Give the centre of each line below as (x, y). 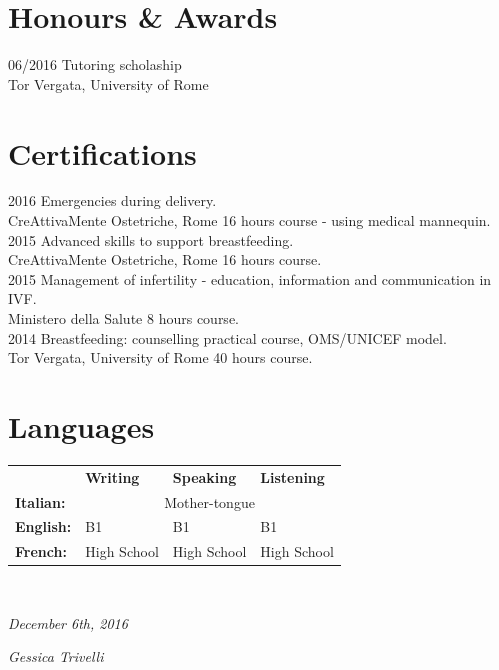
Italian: (40, 501)
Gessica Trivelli (56, 656)
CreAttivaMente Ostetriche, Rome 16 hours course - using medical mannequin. (249, 220)
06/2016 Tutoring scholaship (95, 64)
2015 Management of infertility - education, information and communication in (250, 278)
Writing (112, 476)
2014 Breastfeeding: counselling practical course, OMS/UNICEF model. (227, 337)
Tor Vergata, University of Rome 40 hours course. (160, 357)
